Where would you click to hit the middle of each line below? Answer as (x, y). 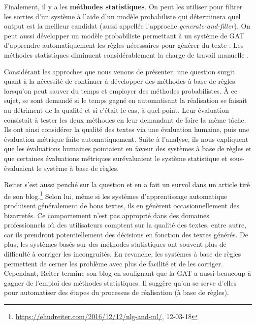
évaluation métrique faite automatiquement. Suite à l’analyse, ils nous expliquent (126, 139)
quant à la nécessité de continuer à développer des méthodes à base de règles (120, 81)
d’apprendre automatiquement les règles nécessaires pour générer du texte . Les (124, 45)
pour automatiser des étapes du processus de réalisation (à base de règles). (117, 292)
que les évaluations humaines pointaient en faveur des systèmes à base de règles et (128, 148)
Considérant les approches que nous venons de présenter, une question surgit (120, 71)
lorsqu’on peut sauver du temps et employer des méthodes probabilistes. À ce (121, 90)
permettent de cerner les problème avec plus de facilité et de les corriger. (113, 263)
